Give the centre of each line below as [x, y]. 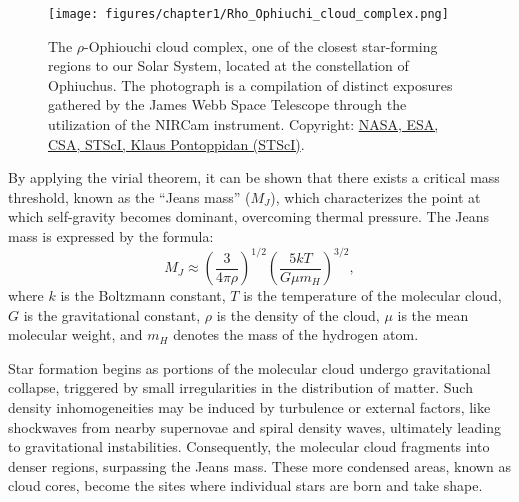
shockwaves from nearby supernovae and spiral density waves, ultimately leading [254, 426]
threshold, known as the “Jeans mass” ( [129, 196]
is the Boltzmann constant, [143, 295]
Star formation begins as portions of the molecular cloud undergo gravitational [249, 367]
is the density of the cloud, [298, 314]
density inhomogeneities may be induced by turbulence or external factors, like [249, 407]
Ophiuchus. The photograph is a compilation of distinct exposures [250, 84]
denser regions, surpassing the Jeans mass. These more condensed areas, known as [259, 465]
